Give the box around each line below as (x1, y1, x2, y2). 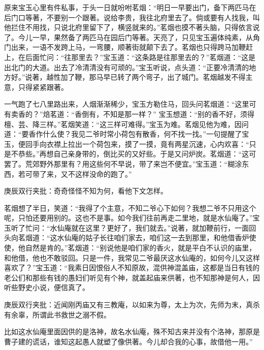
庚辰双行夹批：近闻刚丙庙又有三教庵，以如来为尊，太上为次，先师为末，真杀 (4, 299, 260, 310)
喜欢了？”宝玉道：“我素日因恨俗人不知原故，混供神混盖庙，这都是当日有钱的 (4, 262, 260, 273)
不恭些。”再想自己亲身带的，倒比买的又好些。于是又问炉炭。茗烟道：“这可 (11, 148, 256, 159)
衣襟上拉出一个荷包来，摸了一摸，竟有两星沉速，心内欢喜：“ (46, 138, 249, 149)
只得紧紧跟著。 (18, 81, 68, 92)
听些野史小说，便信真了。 (4, 282, 89, 293)
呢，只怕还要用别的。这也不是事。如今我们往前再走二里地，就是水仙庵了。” (4, 212, 253, 223)
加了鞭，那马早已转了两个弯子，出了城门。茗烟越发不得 (60, 72, 246, 82)
